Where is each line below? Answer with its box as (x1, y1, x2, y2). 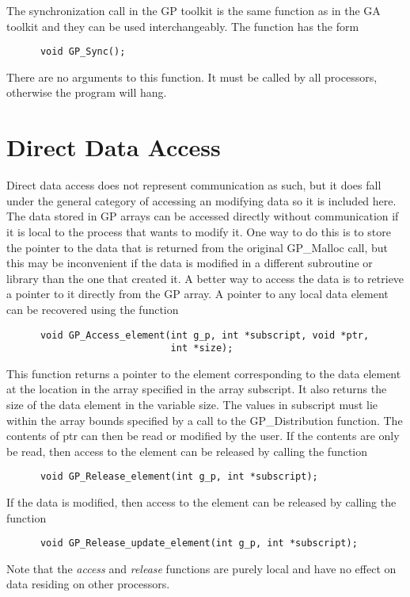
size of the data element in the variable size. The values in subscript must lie (6, 396, 378, 412)
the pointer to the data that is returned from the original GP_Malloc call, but (6, 239, 389, 255)
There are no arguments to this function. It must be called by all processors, (6, 68, 378, 85)
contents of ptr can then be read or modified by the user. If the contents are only (6, 427, 400, 444)
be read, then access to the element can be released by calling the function (6, 442, 368, 459)
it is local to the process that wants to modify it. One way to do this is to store (6, 223, 391, 239)
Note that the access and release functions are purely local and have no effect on (6, 560, 397, 576)
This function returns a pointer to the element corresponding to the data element (6, 365, 401, 381)
